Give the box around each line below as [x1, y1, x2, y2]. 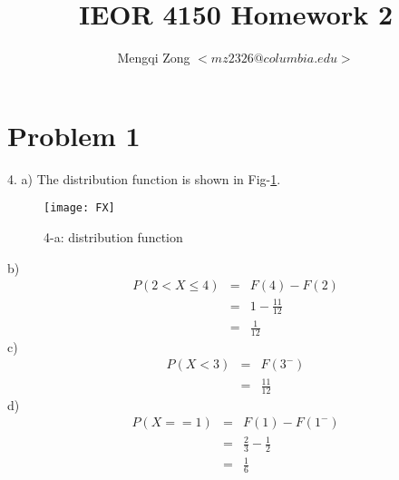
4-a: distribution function [44, 227, 183, 246]
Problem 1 [7, 116, 141, 153]
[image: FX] [44, 201, 115, 215]
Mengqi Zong [117, 48, 190, 67]
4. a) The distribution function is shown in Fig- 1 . [7, 169, 281, 188]
